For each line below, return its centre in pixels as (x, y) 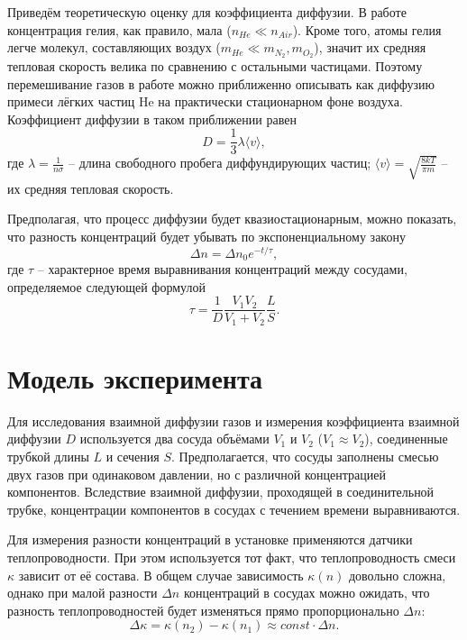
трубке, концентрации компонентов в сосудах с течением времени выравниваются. (234, 509)
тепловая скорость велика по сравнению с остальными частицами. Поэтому (215, 66)
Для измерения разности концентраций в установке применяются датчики (210, 539)
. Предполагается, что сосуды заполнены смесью (305, 457)
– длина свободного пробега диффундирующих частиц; (220, 163)
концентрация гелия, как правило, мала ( (119, 29)
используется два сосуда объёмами (174, 439)
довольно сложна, (397, 575)
